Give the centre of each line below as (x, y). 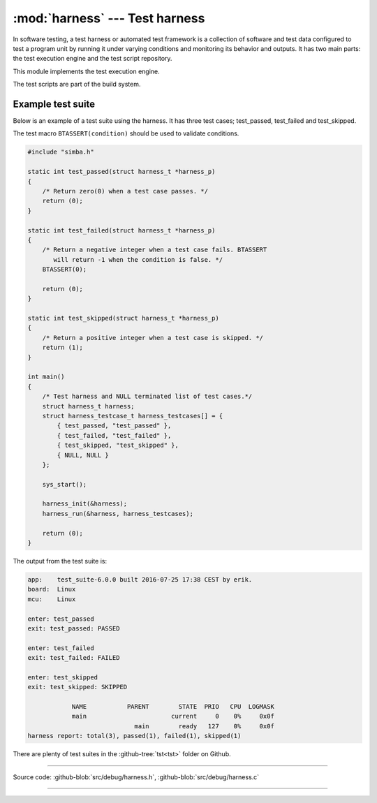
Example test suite (54, 104)
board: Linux (52, 589)
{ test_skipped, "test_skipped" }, (118, 445)
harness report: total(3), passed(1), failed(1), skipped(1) (134, 736)
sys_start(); (65, 484)
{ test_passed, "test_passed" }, (114, 426)
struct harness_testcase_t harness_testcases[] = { (133, 416)
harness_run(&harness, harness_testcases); (118, 514)
